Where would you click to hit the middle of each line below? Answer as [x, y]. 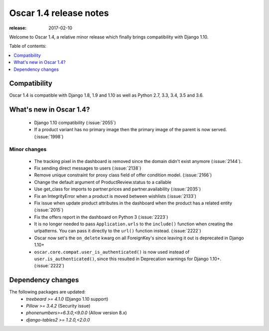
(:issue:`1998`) [49, 137]
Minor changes [28, 150]
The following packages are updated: [47, 292]
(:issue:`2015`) [49, 210]
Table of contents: [28, 46]
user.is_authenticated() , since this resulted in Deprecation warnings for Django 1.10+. [128, 259]
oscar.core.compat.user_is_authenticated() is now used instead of [112, 252]
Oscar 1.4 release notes [59, 13]
